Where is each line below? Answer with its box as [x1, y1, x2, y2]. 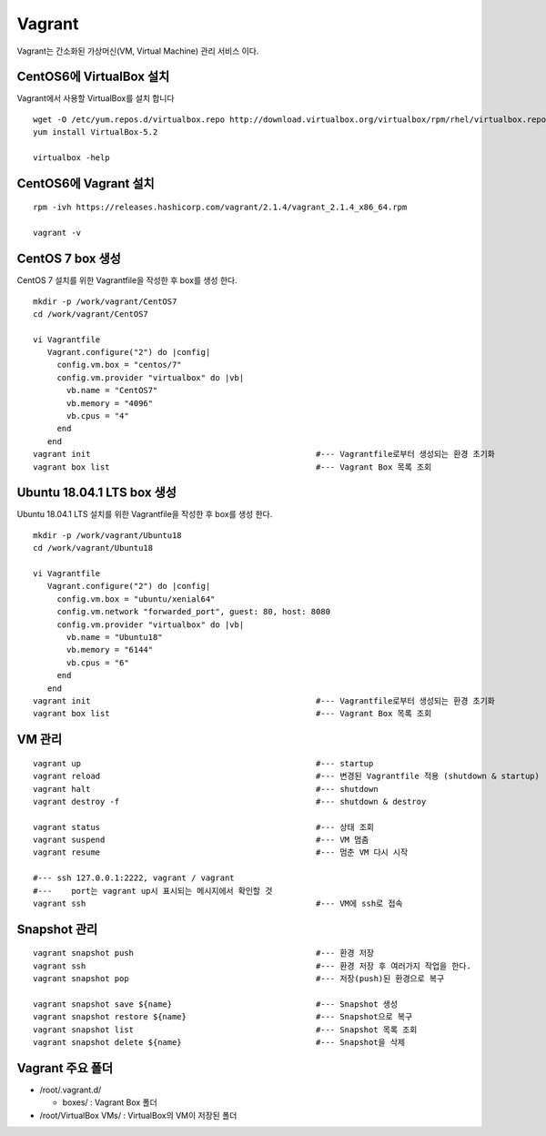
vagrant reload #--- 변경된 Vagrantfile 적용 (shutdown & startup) [33, 771, 541, 782]
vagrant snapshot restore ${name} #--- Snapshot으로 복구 [33, 1011, 413, 1022]
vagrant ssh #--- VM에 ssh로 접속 [33, 898, 403, 909]
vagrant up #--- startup [33, 758, 374, 768]
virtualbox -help [33, 153, 110, 163]
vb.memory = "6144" [66, 644, 154, 655]
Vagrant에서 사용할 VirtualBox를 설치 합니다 [16, 93, 175, 104]
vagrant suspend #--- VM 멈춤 [33, 835, 369, 846]
